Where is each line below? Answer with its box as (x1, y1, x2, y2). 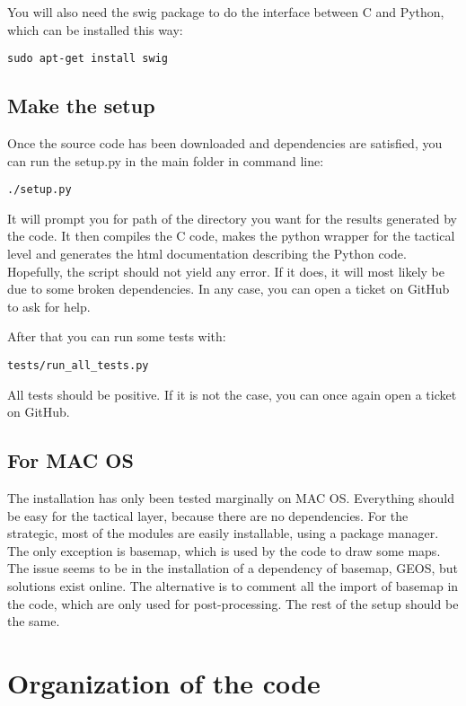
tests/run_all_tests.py (7, 359, 149, 373)
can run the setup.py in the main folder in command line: (7, 151, 324, 170)
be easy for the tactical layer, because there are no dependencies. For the (7, 506, 409, 525)
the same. (7, 612, 60, 631)
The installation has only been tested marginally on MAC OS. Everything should (7, 489, 455, 507)
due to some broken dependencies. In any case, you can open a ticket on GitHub (7, 279, 450, 298)
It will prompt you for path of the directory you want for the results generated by (7, 208, 457, 227)
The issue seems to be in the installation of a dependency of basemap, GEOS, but (7, 559, 459, 578)
